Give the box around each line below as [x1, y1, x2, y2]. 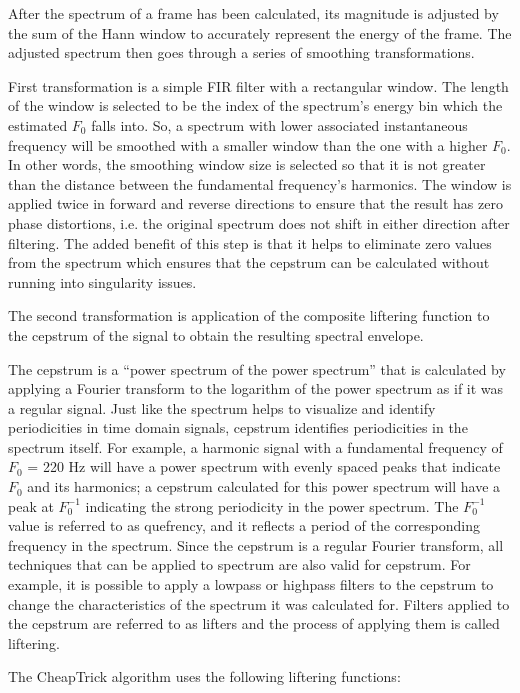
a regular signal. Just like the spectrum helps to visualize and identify [8, 397, 436, 418]
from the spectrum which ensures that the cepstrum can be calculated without [8, 252, 490, 273]
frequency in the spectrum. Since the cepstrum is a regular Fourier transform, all [8, 534, 504, 555]
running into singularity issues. [8, 271, 197, 292]
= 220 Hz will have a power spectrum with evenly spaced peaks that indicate [27, 456, 501, 477]
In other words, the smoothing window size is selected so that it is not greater [8, 154, 486, 175]
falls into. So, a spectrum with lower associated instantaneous [91, 114, 468, 135]
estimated [8, 114, 68, 135]
